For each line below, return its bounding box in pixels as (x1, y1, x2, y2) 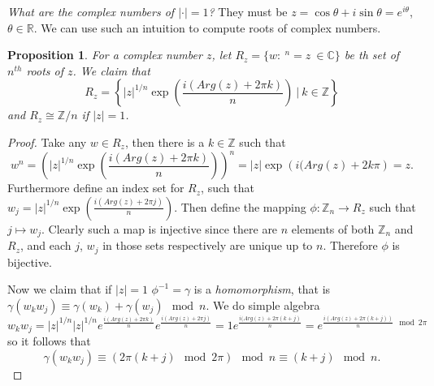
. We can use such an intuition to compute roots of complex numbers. (33, 19, 381, 36)
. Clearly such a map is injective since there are (41, 220, 278, 237)
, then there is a (124, 133, 205, 150)
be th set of (344, 46, 400, 63)
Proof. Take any (7, 133, 87, 150)
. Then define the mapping (174, 198, 306, 215)
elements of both (291, 220, 375, 237)
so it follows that (7, 332, 91, 350)
